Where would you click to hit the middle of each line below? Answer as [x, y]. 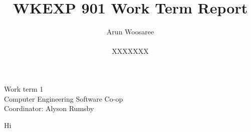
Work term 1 [24, 88]
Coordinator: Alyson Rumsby [49, 108]
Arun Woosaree [130, 32]
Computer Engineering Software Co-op [64, 98]
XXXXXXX [130, 51]
